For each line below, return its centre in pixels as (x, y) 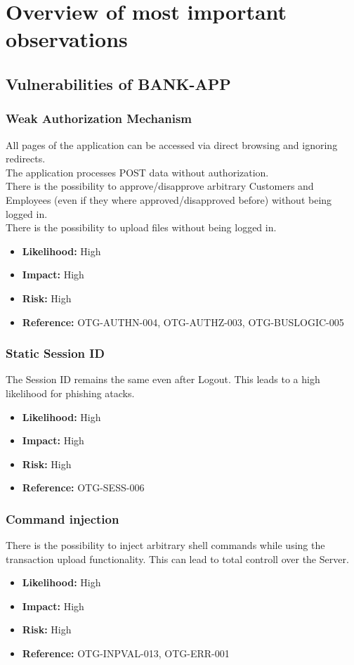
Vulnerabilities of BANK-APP (118, 83)
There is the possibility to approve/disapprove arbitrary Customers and (160, 186)
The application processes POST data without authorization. (137, 172)
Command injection (63, 518)
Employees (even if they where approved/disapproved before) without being (169, 199)
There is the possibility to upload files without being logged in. (141, 227)
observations (67, 39)
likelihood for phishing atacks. (70, 393)
